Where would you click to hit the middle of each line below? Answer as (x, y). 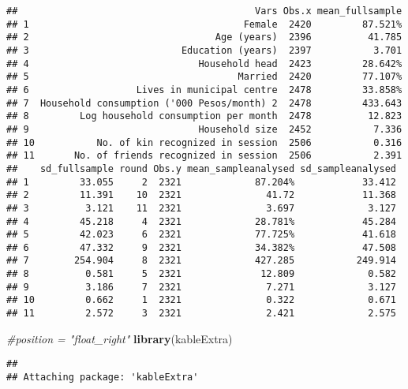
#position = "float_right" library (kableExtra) (120, 338)
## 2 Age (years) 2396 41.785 (204, 37)
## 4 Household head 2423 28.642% (204, 64)
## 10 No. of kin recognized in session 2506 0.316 (204, 142)
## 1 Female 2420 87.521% (204, 24)
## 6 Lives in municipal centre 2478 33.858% (204, 90)
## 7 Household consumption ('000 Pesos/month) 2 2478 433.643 (204, 103)
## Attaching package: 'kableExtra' (103, 377)
